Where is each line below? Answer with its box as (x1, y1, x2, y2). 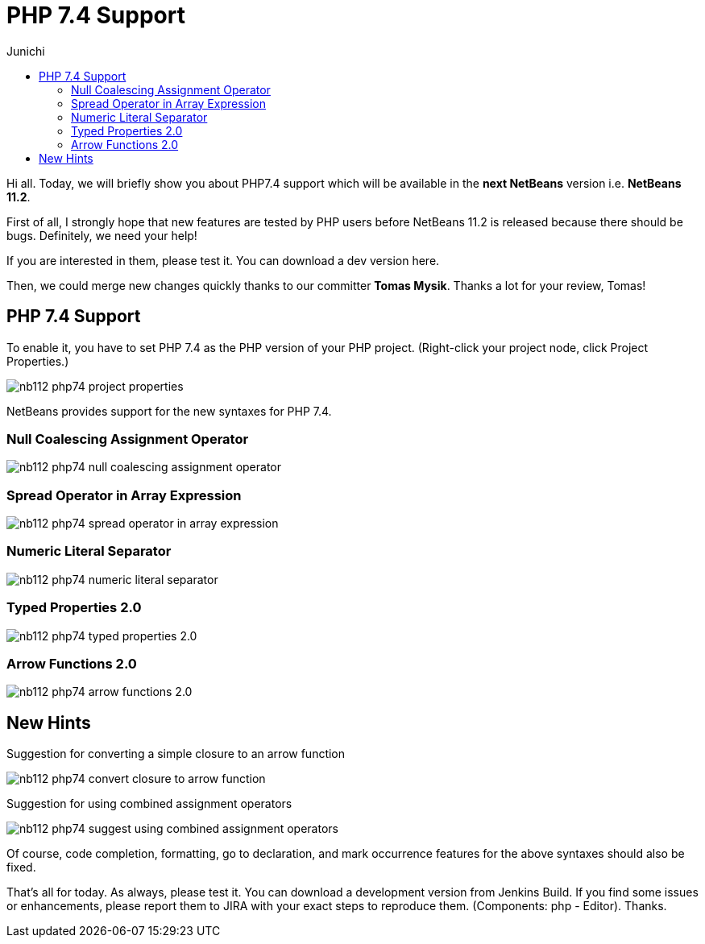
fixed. (6, 860, 36, 875)
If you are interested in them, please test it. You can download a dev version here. (6, 253, 440, 267)
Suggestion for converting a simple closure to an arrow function (6, 747, 346, 761)
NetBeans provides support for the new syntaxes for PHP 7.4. (6, 404, 332, 418)
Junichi (6, 43, 45, 58)
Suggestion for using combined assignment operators (6, 797, 292, 811)
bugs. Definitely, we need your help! (6, 228, 197, 242)
